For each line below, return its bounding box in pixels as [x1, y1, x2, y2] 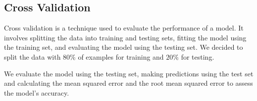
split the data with [4, 51, 61, 62]
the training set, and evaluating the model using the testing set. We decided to [4, 42, 243, 52]
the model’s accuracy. [4, 87, 69, 98]
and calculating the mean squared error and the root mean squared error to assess [4, 78, 253, 88]
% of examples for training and [70, 51, 164, 62]
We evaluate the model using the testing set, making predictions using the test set [4, 68, 254, 78]
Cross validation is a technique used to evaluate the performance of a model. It [4, 23, 244, 33]
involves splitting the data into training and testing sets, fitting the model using [4, 32, 247, 42]
